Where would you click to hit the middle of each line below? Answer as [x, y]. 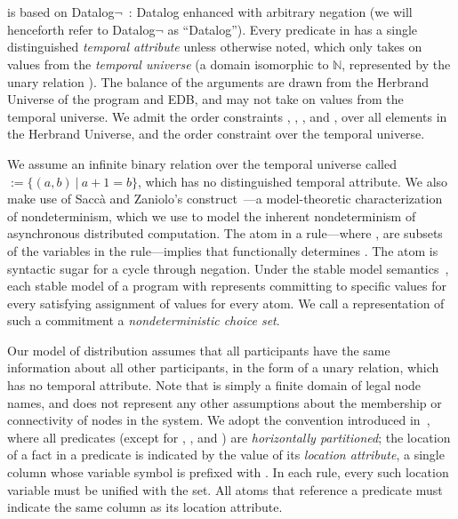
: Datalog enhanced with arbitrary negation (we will [270, 12]
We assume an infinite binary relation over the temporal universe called [202, 163]
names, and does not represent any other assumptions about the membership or [225, 402]
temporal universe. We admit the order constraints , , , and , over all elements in [227, 116]
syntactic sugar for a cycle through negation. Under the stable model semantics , [228, 268]
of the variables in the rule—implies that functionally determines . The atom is [223, 250]
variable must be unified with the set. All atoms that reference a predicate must [225, 489]
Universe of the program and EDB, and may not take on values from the [205, 99]
